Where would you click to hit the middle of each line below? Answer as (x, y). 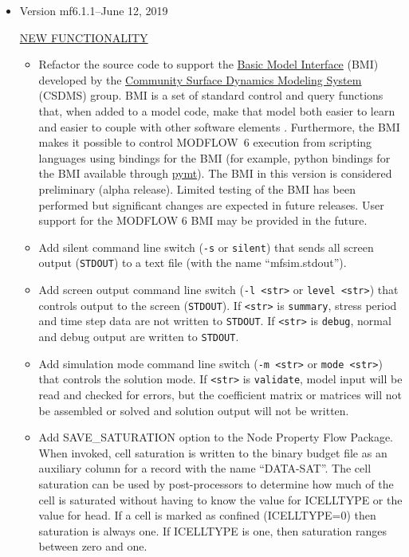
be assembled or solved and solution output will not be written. (194, 410)
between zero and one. (93, 546)
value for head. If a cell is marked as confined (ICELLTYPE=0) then (207, 515)
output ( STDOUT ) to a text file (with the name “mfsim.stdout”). (193, 263)
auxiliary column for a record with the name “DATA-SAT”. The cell (205, 468)
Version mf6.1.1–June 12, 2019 (94, 10)
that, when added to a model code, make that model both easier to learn (217, 110)
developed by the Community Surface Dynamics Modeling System (200, 79)
